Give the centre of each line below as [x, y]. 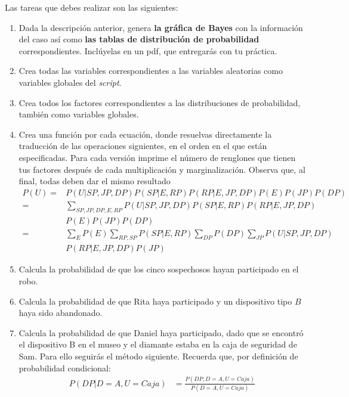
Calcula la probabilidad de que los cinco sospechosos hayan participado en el [159, 269]
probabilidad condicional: [65, 367]
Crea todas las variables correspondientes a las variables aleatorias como [151, 71]
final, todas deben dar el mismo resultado [95, 181]
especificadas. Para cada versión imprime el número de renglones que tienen [157, 157]
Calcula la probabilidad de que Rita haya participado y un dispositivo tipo [155, 301]
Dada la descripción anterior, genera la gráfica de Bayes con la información [161, 27]
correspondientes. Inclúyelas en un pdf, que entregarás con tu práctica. [148, 50]
